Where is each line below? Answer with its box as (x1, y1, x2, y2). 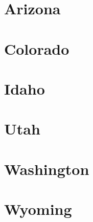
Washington (4, 158, 89, 179)
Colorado (4, 38, 69, 59)
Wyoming (4, 198, 72, 219)
